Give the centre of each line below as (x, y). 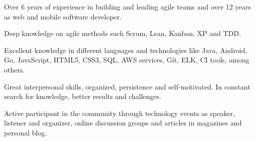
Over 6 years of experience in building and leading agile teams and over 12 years (127, 6)
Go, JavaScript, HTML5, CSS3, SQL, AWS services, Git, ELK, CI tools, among (127, 60)
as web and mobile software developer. (63, 16)
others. (15, 69)
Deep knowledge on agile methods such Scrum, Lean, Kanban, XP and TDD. (122, 33)
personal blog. (26, 132)
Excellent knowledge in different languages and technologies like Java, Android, (126, 50)
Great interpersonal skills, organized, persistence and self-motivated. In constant (127, 86)
